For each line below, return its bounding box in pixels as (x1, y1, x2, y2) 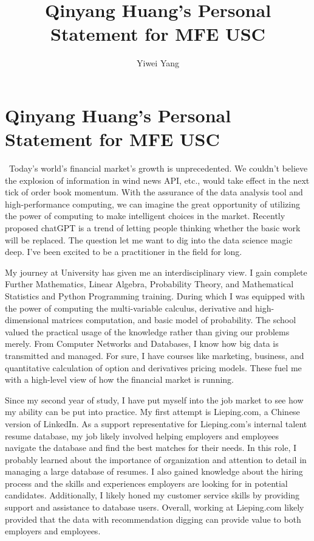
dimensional (5, 313, 49, 326)
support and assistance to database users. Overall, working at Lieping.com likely (5, 501, 304, 514)
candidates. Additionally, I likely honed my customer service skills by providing (5, 489, 300, 501)
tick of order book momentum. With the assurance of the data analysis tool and (5, 186, 303, 198)
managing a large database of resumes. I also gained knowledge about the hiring (5, 465, 303, 478)
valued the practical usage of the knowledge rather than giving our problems (5, 325, 290, 338)
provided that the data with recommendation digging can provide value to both (5, 512, 301, 525)
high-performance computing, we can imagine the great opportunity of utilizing (5, 197, 300, 210)
